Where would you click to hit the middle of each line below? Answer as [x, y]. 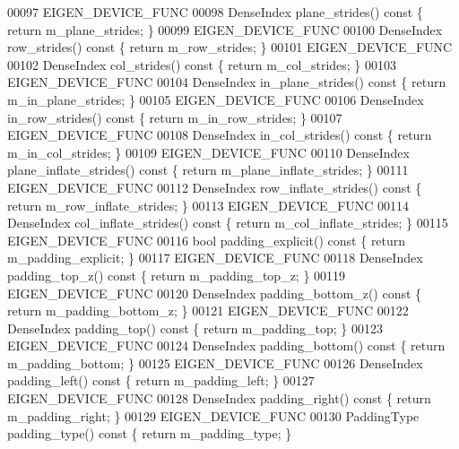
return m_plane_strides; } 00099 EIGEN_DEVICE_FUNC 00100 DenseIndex [225, 29]
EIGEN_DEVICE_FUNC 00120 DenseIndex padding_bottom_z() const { [215, 293]
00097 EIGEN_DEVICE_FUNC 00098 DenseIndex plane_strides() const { [215, 12]
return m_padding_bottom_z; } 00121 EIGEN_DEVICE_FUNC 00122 [208, 311]
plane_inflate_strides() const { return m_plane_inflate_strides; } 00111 [208, 170]
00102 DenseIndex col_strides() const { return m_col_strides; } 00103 [202, 64]
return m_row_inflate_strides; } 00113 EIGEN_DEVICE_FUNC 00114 [208, 205]
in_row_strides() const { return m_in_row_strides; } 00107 [175, 117]
